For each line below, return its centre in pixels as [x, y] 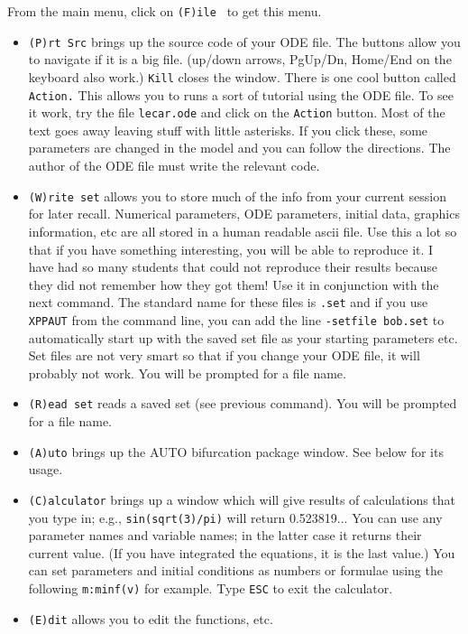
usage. [46, 469]
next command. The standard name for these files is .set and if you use [228, 302]
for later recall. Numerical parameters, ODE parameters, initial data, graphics [244, 214]
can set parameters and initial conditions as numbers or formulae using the [235, 570]
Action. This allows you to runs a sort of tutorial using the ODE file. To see [241, 94]
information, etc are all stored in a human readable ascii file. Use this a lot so [243, 231]
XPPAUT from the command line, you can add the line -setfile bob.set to [236, 319]
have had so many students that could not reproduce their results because [233, 267]
